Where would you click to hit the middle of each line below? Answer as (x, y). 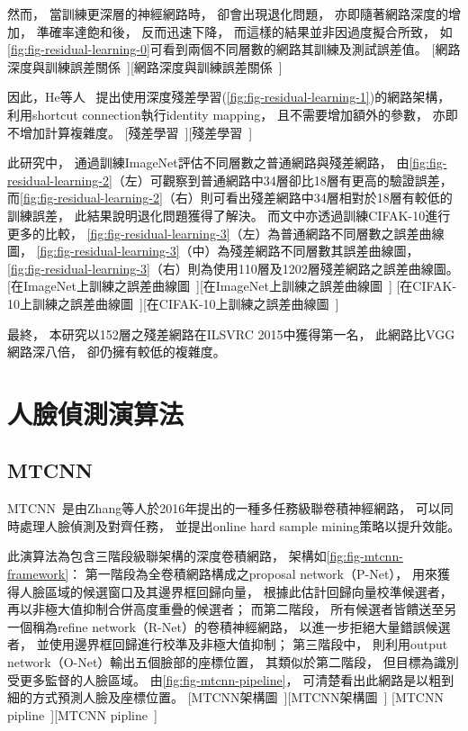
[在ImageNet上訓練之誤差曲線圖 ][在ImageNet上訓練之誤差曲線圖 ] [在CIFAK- (232, 286)
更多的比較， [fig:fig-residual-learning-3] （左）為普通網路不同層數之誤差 (213, 233)
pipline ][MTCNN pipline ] (82, 714)
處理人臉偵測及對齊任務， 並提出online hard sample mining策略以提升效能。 (240, 525)
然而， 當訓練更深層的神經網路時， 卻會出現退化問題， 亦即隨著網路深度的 (228, 14)
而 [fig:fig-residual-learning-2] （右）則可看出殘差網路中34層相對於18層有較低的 (230, 198)
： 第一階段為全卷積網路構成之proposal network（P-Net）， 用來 (253, 574)
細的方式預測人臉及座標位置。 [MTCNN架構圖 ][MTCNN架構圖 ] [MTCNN (225, 697)
